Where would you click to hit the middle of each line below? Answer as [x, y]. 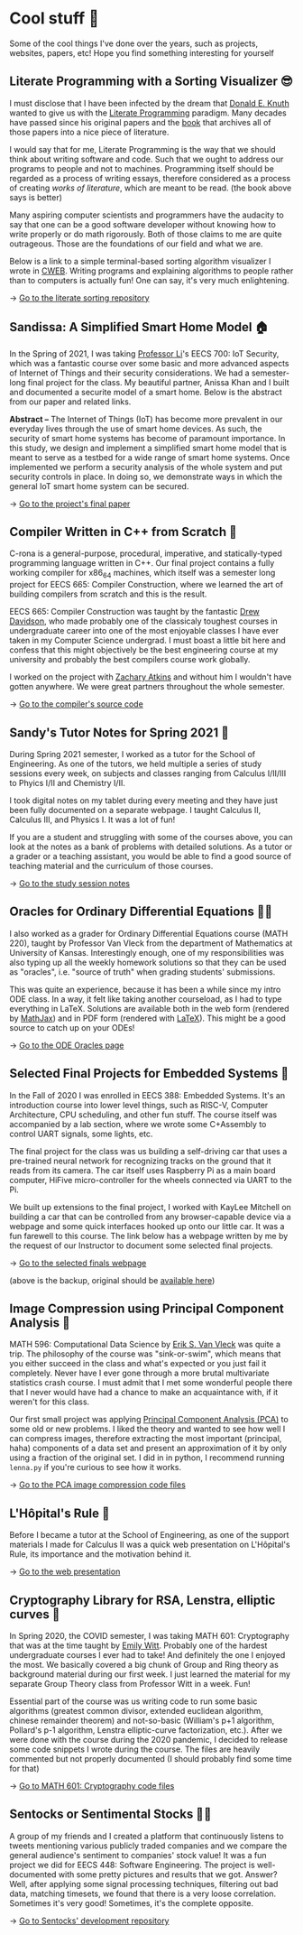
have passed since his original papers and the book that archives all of [140, 122]
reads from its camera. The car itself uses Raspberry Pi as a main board [143, 1170]
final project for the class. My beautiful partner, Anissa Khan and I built [159, 382]
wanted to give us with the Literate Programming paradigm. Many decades [148, 113]
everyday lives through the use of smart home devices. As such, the [136, 429]
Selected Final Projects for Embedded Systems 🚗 [149, 1074]
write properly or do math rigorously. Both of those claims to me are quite [146, 234]
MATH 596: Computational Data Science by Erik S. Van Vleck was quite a [145, 1345]
